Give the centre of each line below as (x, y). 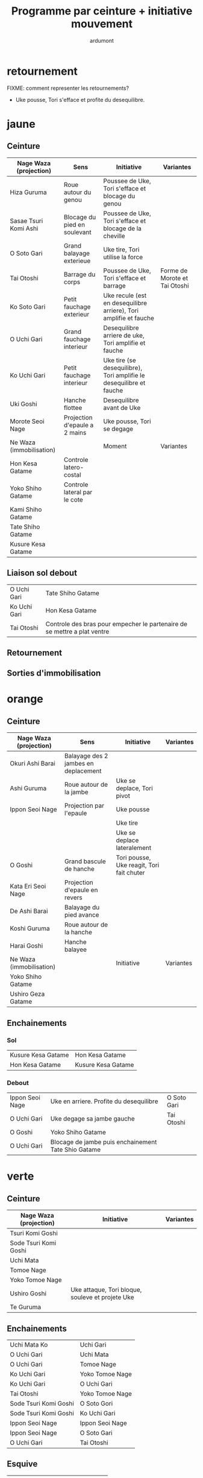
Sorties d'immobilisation (54, 673)
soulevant (78, 232)
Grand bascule (85, 861)
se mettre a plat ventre (77, 631)
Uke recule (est (125, 295)
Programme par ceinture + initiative (102, 11)
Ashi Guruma (28, 788)
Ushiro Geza (27, 994)
